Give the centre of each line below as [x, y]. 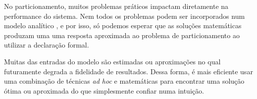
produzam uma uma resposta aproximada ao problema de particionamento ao [122, 35]
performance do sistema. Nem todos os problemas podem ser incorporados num [125, 16]
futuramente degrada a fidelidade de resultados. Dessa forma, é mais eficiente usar [128, 71]
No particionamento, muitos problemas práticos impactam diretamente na [116, 6]
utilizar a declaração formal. [47, 45]
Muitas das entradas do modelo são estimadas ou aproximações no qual [112, 61]
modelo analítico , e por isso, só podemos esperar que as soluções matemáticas [123, 25]
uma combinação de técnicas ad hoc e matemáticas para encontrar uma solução [124, 81]
